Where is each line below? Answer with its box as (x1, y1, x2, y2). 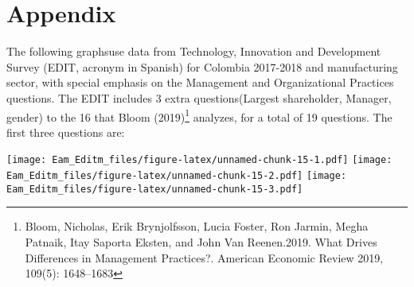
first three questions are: (6, 123, 125, 140)
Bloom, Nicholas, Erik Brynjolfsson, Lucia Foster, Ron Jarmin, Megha (25, 218, 369, 235)
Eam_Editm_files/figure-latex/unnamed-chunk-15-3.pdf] (6, 183, 303, 195)
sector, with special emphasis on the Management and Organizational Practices (6, 74, 394, 91)
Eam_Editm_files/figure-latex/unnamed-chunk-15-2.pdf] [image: (6, 170, 347, 181)
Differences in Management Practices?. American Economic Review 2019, (25, 249, 384, 266)
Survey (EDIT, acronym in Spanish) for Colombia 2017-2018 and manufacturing (6, 58, 398, 75)
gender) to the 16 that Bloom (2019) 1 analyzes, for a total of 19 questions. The (6, 106, 393, 125)
